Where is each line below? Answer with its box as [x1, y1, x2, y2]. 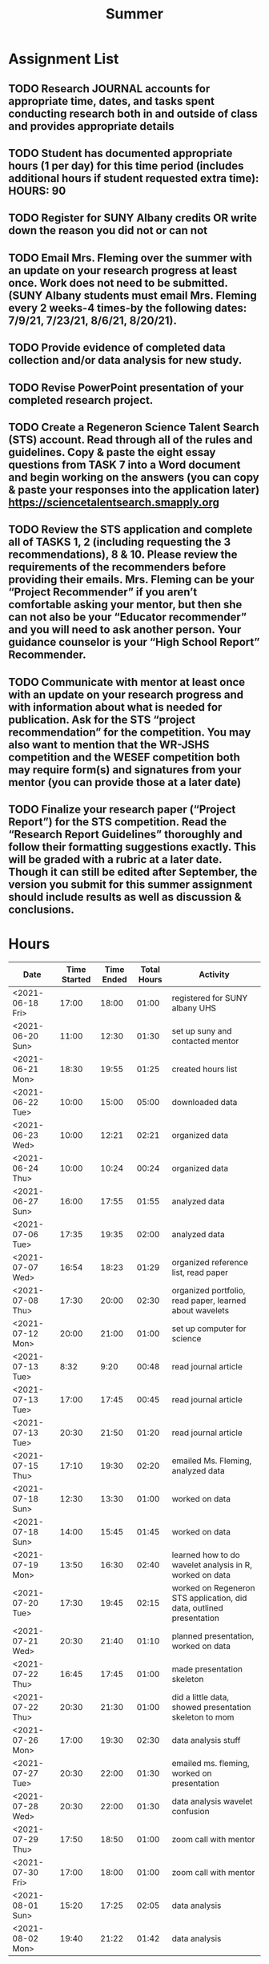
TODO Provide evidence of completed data [8, 341, 226, 355]
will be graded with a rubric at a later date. [8, 853, 223, 866]
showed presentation [171, 1702, 251, 1713]
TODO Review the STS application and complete [8, 522, 253, 537]
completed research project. [8, 393, 154, 407]
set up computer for [171, 1323, 247, 1334]
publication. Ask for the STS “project [8, 712, 196, 726]
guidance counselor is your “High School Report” [8, 635, 260, 649]
